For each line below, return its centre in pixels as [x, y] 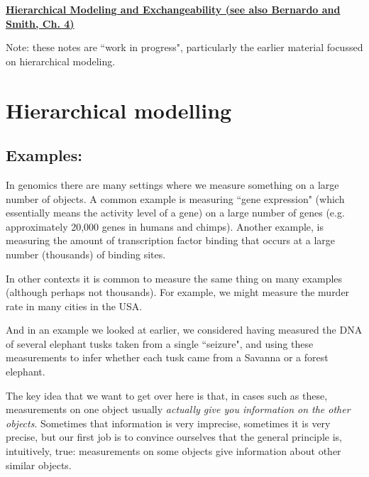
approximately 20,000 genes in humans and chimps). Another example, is [165, 226]
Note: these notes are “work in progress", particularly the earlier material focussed [184, 47]
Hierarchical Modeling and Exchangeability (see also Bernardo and [173, 9]
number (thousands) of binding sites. [86, 254]
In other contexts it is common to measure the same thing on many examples [174, 278]
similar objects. [39, 465]
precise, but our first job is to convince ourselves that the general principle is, [174, 437]
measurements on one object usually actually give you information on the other [178, 409]
